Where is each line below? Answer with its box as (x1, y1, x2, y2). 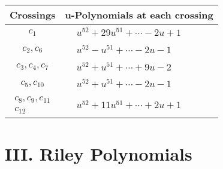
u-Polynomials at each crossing (65, 8, 213, 21)
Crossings (10, 8, 56, 21)
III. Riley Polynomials (5, 141, 192, 165)
